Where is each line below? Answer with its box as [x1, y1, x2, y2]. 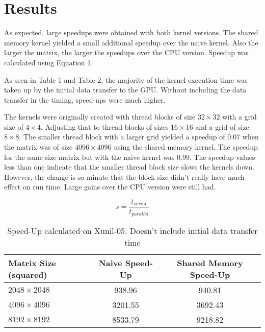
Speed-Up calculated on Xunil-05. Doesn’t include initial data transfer [7, 224, 258, 236]
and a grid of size [195, 121, 249, 132]
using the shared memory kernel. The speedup [114, 141, 258, 152]
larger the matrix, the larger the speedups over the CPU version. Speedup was [4, 47, 249, 58]
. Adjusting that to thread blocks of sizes [41, 121, 169, 132]
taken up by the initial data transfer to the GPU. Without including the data [4, 84, 247, 95]
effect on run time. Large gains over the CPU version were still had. [4, 181, 216, 192]
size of [4, 121, 23, 132]
